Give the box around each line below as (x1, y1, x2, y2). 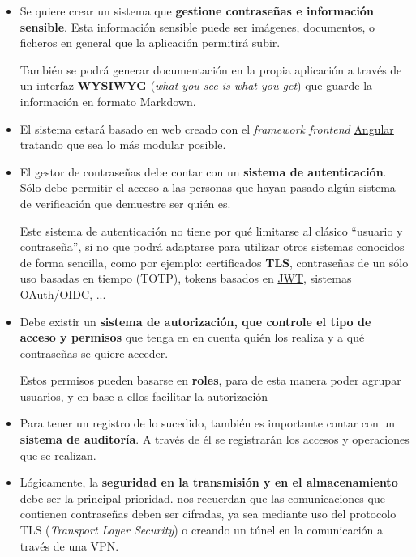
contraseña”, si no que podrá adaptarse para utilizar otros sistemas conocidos (19, 238, 405, 255)
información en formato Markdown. (19, 92, 196, 109)
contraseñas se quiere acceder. (19, 344, 169, 361)
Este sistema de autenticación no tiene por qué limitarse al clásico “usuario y (19, 222, 403, 239)
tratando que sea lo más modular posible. (19, 136, 226, 153)
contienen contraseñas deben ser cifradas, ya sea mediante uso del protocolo (19, 505, 397, 522)
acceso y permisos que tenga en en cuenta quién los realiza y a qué (19, 329, 365, 346)
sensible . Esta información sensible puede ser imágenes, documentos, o (19, 18, 375, 35)
